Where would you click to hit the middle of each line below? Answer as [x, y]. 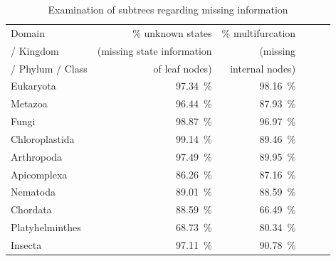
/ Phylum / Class [49, 68]
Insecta [26, 244]
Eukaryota [33, 86]
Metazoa [29, 103]
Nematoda [33, 192]
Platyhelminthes [46, 227]
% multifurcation [259, 32]
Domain [28, 32]
